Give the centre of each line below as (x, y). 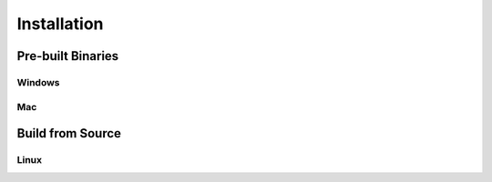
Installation (60, 24)
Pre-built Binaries (68, 56)
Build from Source (69, 133)
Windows (38, 82)
